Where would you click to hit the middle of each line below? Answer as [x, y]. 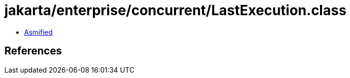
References [33, 51]
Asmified [39, 32]
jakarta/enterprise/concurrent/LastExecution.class [175, 10]
